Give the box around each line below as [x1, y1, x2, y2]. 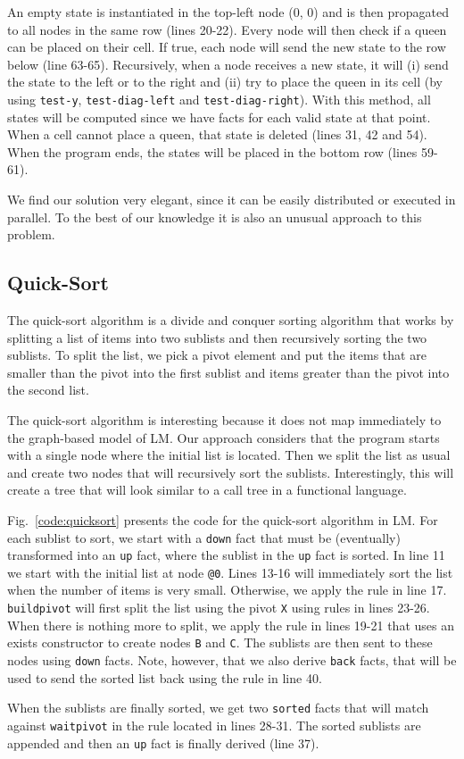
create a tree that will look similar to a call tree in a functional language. [7, 480, 407, 499]
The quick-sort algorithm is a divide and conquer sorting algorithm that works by [7, 310, 454, 329]
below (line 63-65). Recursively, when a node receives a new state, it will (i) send [7, 54, 449, 73]
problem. [7, 225, 55, 244]
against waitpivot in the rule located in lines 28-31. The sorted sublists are [7, 715, 421, 734]
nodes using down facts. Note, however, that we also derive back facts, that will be [7, 650, 457, 669]
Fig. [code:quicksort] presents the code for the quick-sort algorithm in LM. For [7, 510, 438, 529]
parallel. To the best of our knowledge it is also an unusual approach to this [7, 207, 422, 226]
